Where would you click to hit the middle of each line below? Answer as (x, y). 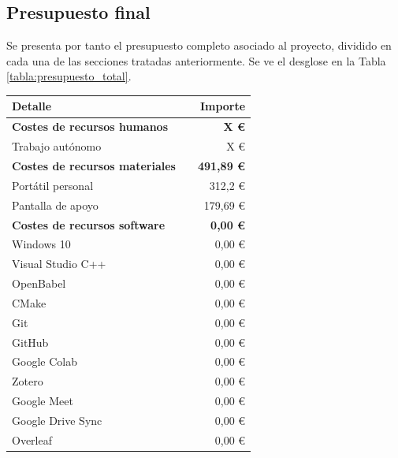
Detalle (32, 106)
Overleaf (32, 439)
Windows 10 (41, 244)
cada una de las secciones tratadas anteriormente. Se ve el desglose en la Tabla (196, 60)
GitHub (30, 342)
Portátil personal (53, 185)
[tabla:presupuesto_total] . (69, 76)
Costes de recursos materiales (94, 166)
